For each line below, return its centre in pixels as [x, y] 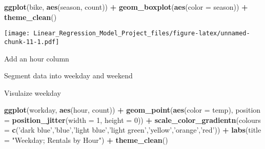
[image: [17, 34]
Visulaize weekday [33, 92]
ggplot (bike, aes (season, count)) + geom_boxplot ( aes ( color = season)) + [126, 7]
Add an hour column [37, 58]
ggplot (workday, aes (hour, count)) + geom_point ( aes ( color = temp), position [132, 110]
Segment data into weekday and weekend [68, 76]
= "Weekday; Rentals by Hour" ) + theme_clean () [86, 140]
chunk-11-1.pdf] [32, 42]
